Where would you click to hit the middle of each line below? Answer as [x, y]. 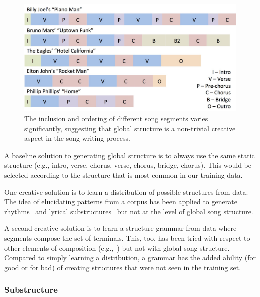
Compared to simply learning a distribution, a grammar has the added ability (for [130, 258]
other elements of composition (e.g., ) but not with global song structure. [117, 248]
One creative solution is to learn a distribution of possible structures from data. [126, 191]
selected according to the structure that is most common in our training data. [123, 175]
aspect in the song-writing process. [77, 138]
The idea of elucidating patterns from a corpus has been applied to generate [121, 201]
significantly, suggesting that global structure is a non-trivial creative [130, 128]
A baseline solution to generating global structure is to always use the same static [129, 155]
